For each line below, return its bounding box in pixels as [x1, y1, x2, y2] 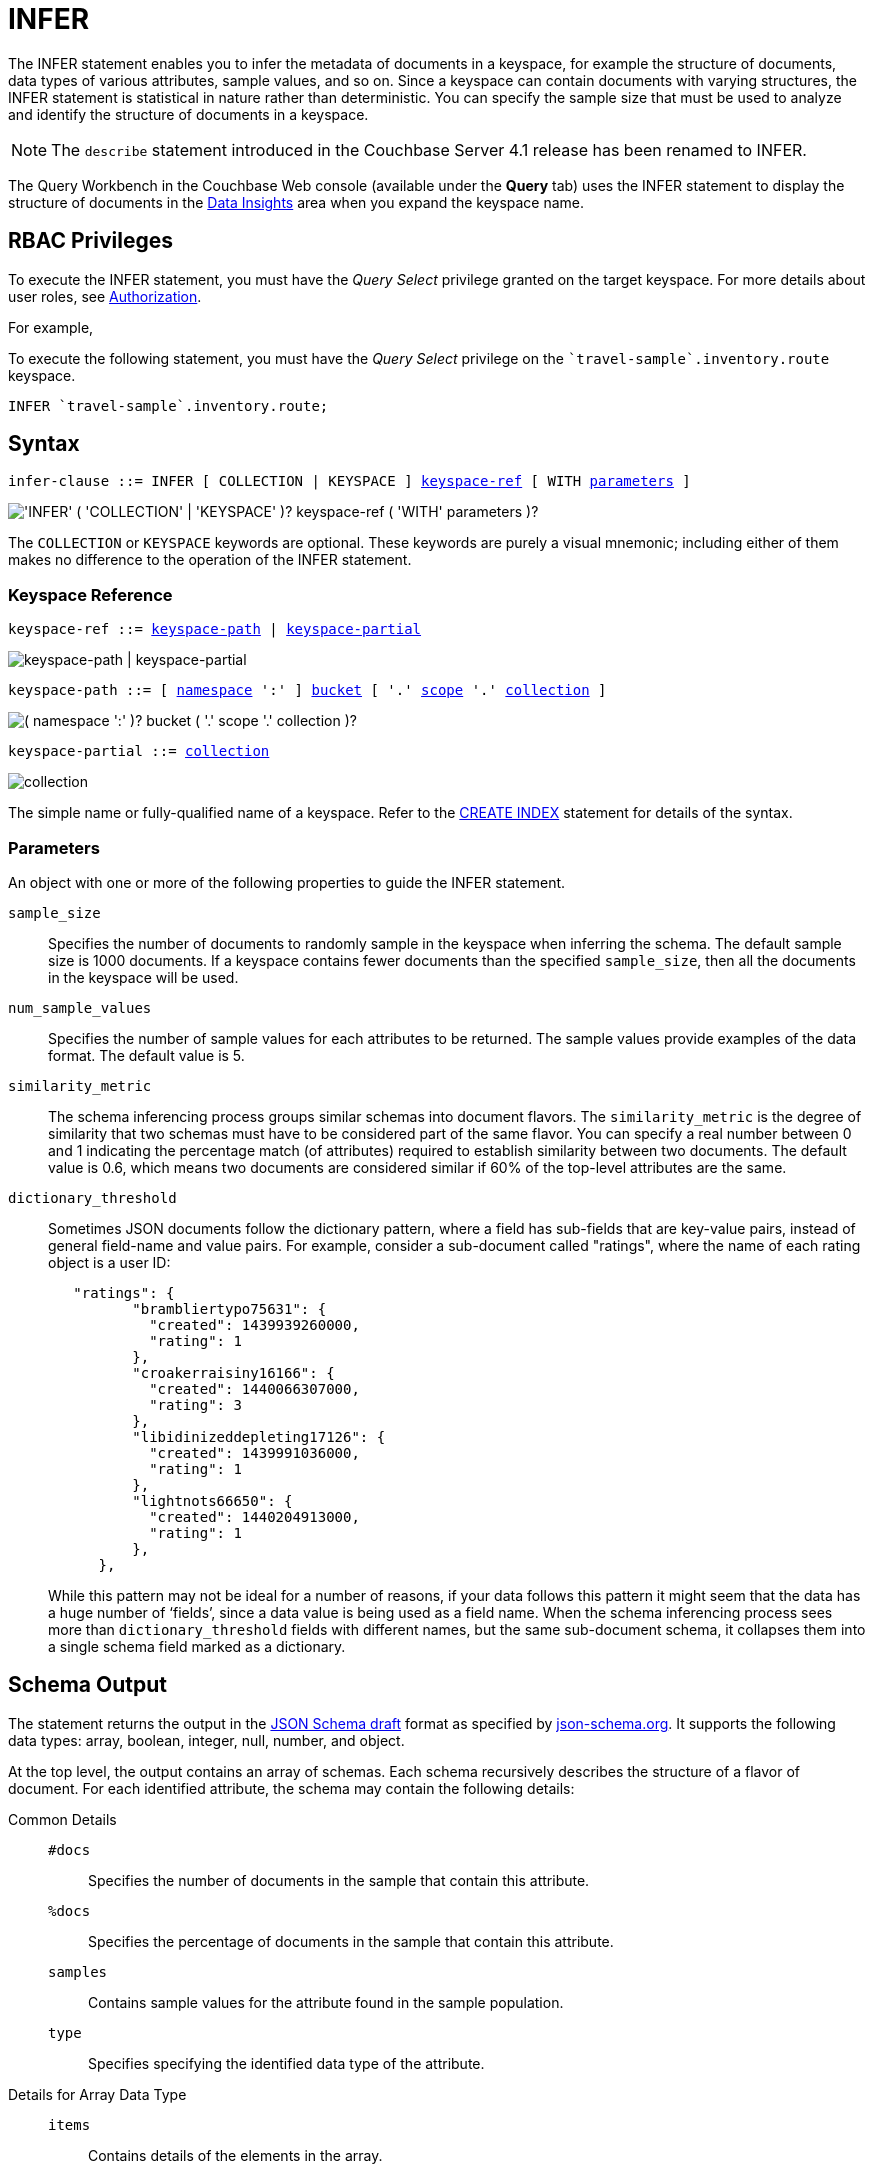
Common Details [8, 1810, 117, 1828]
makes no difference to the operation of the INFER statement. [8, 551, 412, 569]
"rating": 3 [149, 1396, 242, 1413]
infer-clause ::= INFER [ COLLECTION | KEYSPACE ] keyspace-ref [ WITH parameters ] [8, 473, 691, 490]
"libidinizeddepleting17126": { [132, 1428, 386, 1445]
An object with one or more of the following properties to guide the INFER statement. [8, 873, 566, 891]
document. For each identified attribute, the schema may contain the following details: [8, 1779, 575, 1797]
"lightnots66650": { [132, 1492, 293, 1509]
